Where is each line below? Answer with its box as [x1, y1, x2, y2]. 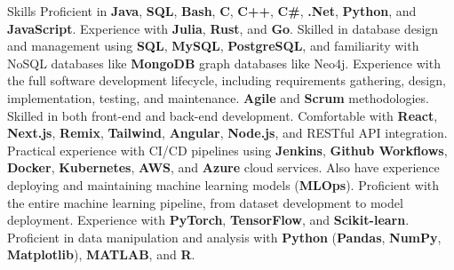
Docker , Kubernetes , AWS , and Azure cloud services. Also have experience [7, 158, 440, 177]
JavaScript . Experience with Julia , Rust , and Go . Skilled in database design [7, 19, 439, 37]
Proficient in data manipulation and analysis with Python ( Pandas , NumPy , [7, 227, 442, 246]
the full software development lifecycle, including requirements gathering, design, [7, 71, 446, 90]
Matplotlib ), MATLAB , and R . [7, 245, 195, 264]
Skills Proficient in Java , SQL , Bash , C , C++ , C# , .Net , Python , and [7, 2, 417, 20]
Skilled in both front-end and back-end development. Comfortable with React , [7, 106, 438, 124]
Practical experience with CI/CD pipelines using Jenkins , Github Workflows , [7, 140, 448, 159]
